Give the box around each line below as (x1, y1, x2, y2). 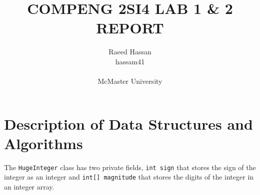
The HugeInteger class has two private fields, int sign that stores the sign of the (4, 162, 256, 172)
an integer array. (4, 182, 54, 192)
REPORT (96, 17, 164, 38)
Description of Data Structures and (4, 113, 253, 134)
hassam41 (115, 56, 145, 66)
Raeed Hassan (108, 46, 151, 57)
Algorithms (4, 133, 83, 153)
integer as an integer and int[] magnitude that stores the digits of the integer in (4, 172, 254, 182)
